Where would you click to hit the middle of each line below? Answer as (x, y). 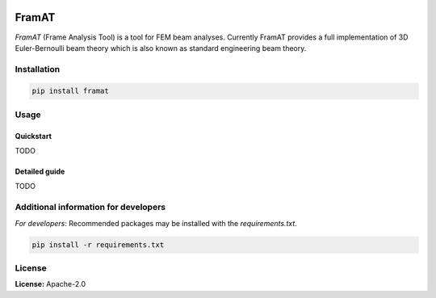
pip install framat (70, 91)
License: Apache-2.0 (50, 284)
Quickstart (34, 136)
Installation (38, 69)
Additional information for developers (90, 208)
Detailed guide (40, 171)
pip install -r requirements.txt (98, 245)
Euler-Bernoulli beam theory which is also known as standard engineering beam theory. (161, 48)
